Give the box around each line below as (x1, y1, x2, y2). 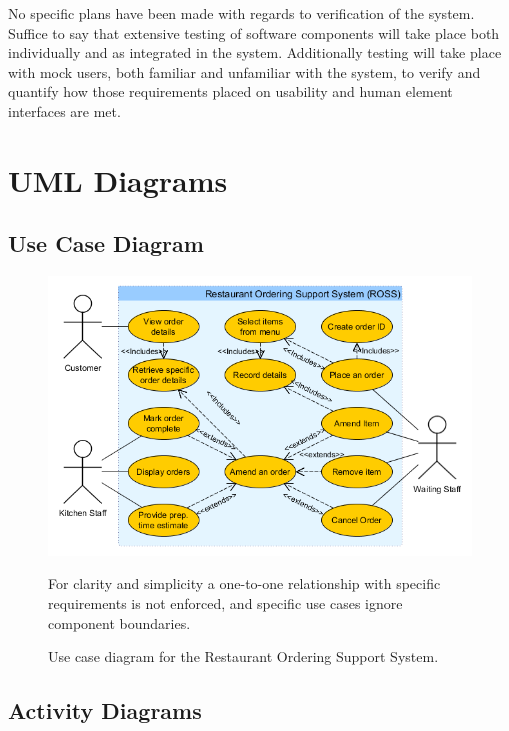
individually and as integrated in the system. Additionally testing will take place (8, 42, 502, 63)
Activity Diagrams (8, 695, 202, 726)
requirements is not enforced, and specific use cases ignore (48, 592, 403, 613)
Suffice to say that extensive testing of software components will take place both (8, 22, 500, 43)
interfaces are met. (8, 100, 121, 121)
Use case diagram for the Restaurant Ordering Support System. (48, 646, 439, 667)
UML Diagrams (8, 159, 228, 200)
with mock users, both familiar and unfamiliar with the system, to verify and (8, 61, 481, 82)
